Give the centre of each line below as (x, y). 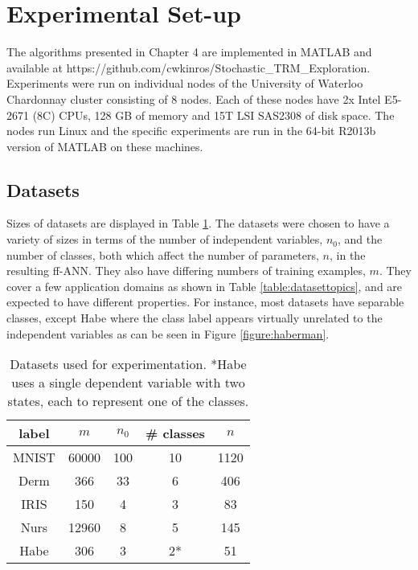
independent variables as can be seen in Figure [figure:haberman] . (168, 333)
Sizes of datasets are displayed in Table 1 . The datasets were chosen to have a (198, 223)
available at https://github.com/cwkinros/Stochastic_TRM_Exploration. (189, 67)
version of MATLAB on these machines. (105, 146)
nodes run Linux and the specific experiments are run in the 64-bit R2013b (191, 131)
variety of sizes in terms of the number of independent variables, (165, 239)
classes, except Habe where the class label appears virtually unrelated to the (195, 318)
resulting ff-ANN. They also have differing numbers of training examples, (186, 271)
